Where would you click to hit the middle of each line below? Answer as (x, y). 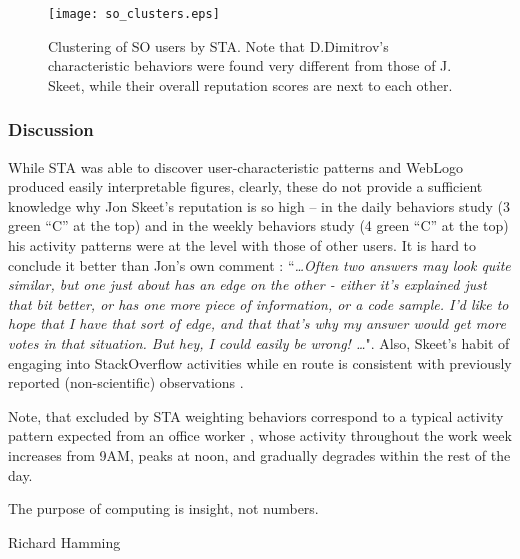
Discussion (51, 129)
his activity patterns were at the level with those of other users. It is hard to (242, 245)
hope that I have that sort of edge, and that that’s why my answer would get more (257, 323)
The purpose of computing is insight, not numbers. (163, 508)
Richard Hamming (64, 541)
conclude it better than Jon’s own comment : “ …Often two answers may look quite (259, 264)
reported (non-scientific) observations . (126, 382)
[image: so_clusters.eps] (134, 14)
